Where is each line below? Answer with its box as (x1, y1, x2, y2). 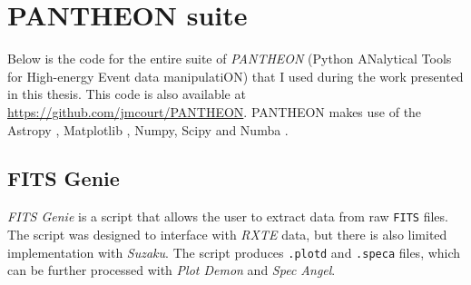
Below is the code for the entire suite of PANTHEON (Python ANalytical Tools (7, 49, 452, 68)
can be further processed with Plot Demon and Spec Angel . (7, 260, 336, 280)
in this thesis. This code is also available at (7, 84, 246, 103)
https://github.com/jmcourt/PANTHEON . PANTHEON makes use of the (7, 102, 422, 121)
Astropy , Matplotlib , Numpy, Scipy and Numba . (7, 120, 289, 139)
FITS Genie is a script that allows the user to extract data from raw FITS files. (7, 207, 448, 226)
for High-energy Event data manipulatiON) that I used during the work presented (7, 66, 464, 85)
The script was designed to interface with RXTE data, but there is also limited (7, 224, 447, 243)
